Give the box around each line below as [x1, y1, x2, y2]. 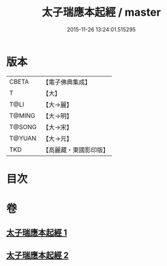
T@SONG [9, 122, 37, 131]
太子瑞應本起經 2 [6, 250, 69, 260]
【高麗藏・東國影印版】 [42, 145, 110, 154]
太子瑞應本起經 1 [6, 227, 68, 238]
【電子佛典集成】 [42, 78, 92, 86]
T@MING [9, 111, 36, 119]
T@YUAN [9, 134, 37, 142]
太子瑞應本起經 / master [42, 5, 161, 19]
